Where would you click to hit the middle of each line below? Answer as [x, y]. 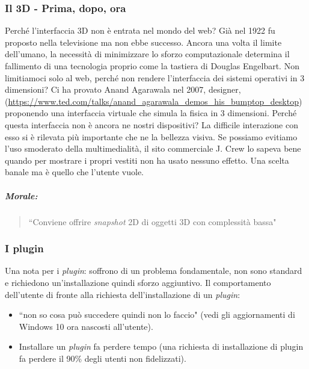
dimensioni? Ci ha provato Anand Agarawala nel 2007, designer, [123, 89]
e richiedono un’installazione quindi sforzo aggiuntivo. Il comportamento [138, 282]
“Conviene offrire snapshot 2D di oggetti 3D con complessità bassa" [152, 221]
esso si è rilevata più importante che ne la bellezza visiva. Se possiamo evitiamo [151, 136]
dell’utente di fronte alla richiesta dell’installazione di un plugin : [123, 294]
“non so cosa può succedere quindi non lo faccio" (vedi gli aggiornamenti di [157, 315]
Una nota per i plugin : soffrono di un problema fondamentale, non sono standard [154, 271]
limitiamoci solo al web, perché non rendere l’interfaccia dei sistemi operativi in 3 [155, 77]
